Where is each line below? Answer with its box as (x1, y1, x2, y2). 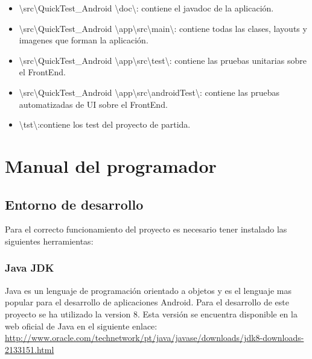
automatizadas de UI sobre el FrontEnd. (19, 98, 168, 110)
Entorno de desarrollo (5, 195, 144, 213)
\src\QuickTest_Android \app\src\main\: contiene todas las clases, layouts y (19, 22, 307, 34)
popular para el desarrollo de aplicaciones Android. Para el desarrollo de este (5, 296, 290, 308)
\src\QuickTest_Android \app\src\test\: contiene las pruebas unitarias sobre (19, 54, 307, 66)
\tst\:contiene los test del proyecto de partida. (19, 118, 191, 131)
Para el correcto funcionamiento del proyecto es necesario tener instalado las (5, 223, 287, 236)
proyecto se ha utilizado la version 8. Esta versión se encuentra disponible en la (5, 307, 298, 320)
